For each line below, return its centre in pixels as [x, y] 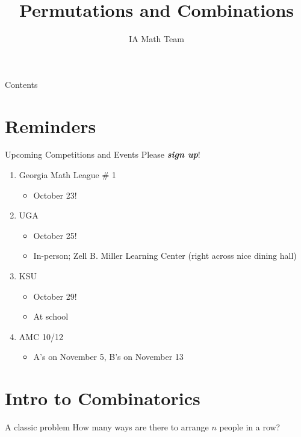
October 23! [55, 195]
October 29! [55, 296]
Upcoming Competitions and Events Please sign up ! [103, 154]
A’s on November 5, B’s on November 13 [108, 357]
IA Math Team [157, 39]
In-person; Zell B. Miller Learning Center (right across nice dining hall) [165, 256]
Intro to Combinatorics [103, 398]
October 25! [55, 235]
